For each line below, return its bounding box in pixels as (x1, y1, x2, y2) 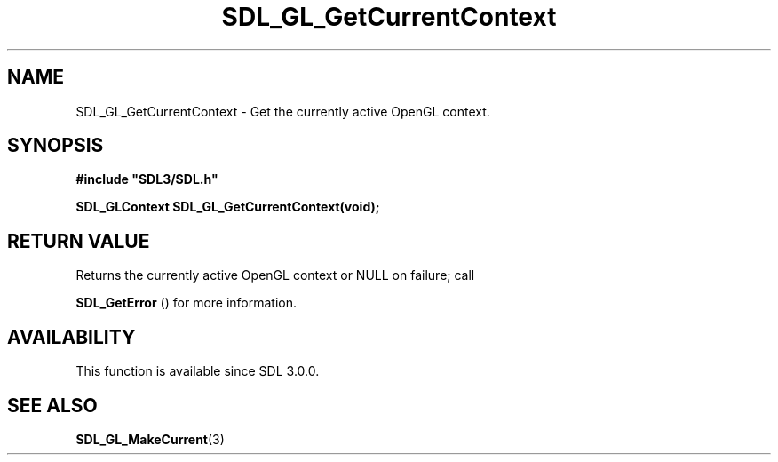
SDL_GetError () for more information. (75, 295, 298, 311)
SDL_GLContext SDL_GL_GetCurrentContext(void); (75, 199, 380, 215)
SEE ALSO (7, 394, 98, 417)
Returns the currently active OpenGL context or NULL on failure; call (75, 267, 475, 283)
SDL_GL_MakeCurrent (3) (75, 431, 225, 447)
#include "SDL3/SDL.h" (75, 171, 218, 187)
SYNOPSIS (7, 134, 104, 157)
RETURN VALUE (7, 229, 150, 252)
